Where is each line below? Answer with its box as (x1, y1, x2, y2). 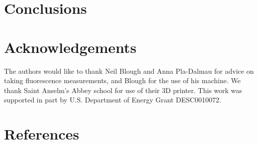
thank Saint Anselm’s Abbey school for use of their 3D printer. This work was (4, 85, 242, 95)
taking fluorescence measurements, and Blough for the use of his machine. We (4, 75, 241, 86)
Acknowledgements (4, 37, 137, 57)
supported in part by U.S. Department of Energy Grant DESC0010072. (4, 95, 221, 105)
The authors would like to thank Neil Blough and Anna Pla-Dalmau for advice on (4, 65, 254, 76)
